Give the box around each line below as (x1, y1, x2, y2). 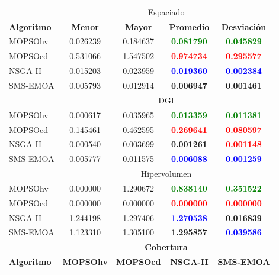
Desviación (221, 20, 267, 33)
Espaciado (147, 5, 185, 18)
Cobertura (145, 241, 188, 253)
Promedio (169, 20, 210, 33)
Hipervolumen (140, 167, 192, 180)
